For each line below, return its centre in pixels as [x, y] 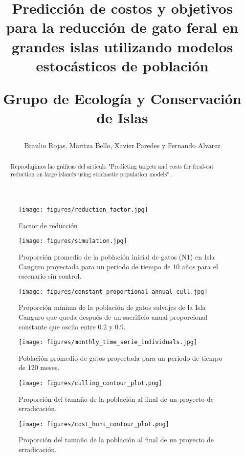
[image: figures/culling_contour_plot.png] [90, 383]
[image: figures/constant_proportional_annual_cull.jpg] [113, 292]
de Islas [122, 118]
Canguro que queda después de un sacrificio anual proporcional [113, 316]
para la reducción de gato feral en [122, 27]
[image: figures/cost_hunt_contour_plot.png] [94, 424]
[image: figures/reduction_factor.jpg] [83, 210]
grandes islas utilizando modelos [122, 46]
